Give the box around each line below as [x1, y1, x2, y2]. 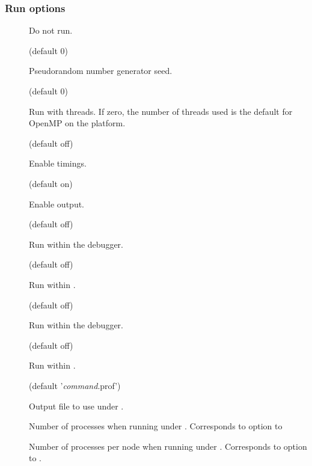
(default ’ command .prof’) [29, 379, 121, 391]
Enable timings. [29, 157, 87, 170]
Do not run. [29, 24, 73, 37]
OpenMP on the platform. [29, 117, 126, 129]
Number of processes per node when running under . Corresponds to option [29, 440, 307, 452]
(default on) [29, 177, 73, 189]
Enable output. [29, 197, 85, 210]
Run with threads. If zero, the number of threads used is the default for [29, 105, 293, 117]
